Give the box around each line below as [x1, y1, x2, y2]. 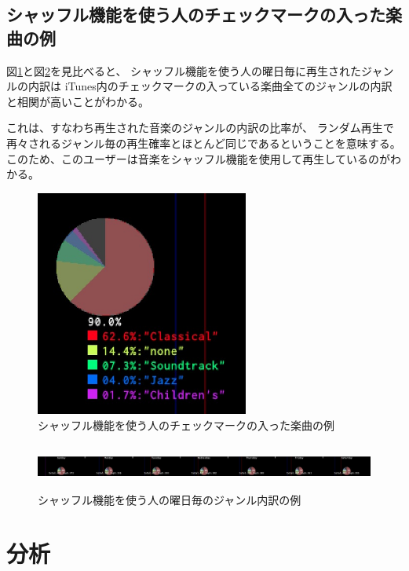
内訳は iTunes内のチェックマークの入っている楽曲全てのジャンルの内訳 [27, 78, 393, 94]
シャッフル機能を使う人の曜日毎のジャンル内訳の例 [38, 491, 301, 507]
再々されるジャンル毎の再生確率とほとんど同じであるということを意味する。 [6, 134, 401, 151]
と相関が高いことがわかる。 [6, 93, 149, 109]
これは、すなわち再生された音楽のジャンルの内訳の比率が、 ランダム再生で [6, 119, 394, 136]
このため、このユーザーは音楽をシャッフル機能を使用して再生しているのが [6, 150, 390, 167]
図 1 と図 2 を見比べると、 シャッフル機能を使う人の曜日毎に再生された [6, 62, 362, 79]
